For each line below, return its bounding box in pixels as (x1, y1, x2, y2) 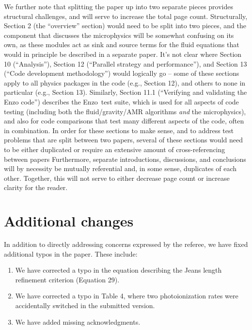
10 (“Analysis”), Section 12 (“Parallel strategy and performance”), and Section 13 (4, 58, 247, 69)
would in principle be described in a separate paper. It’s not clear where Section (4, 49, 242, 59)
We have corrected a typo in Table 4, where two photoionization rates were (15, 291, 238, 301)
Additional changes (4, 211, 134, 231)
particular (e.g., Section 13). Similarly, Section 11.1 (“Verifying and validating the (4, 87, 247, 97)
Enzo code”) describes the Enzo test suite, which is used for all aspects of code (4, 96, 239, 106)
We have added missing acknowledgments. (15, 316, 141, 327)
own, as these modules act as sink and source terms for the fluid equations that (4, 39, 239, 50)
